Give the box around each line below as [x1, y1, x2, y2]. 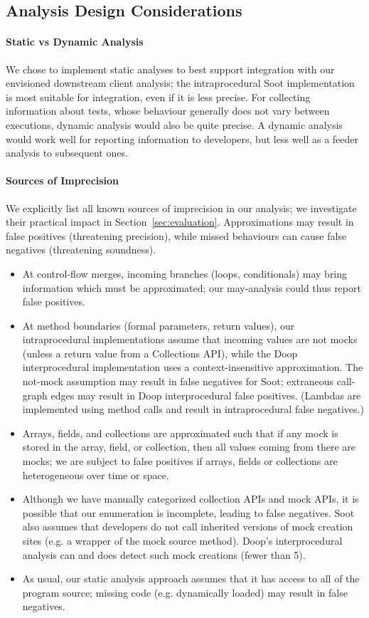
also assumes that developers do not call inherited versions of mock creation [22, 519, 353, 534]
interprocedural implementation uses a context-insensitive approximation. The [22, 360, 363, 375]
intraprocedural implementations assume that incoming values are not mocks [22, 332, 358, 347]
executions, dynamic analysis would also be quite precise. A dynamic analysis [6, 117, 343, 132]
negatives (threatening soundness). [6, 242, 156, 257]
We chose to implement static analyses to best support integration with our [6, 61, 335, 76]
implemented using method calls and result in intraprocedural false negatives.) [22, 402, 364, 417]
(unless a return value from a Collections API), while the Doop [22, 345, 298, 360]
